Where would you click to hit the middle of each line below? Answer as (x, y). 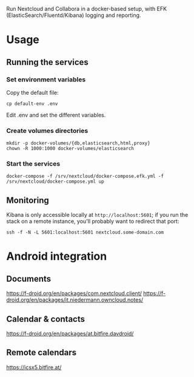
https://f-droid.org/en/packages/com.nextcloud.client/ (74, 293)
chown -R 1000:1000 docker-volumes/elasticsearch (70, 149)
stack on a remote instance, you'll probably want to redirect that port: (93, 222)
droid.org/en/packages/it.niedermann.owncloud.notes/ (75, 300)
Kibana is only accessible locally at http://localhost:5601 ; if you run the (97, 215)
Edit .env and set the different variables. (56, 115)
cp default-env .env (32, 104)
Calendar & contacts (45, 319)
